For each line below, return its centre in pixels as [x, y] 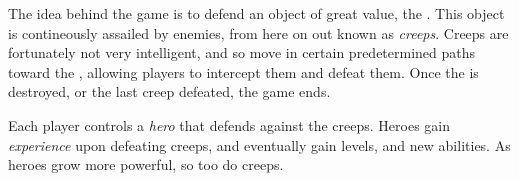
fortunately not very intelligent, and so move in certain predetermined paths [242, 52]
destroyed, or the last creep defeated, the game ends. [169, 91]
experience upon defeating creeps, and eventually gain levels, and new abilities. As [259, 144]
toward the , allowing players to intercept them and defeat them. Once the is [243, 71]
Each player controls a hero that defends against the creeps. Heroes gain [229, 124]
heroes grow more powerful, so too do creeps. [146, 164]
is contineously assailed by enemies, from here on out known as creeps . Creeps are [258, 32]
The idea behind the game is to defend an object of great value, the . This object [256, 13]
